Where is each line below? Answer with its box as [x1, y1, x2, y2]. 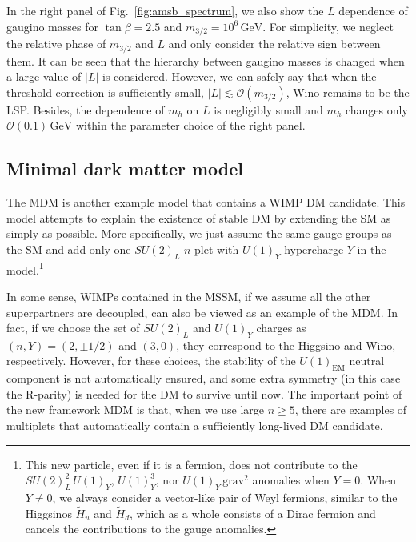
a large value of [6, 68, 82, 85]
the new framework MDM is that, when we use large [6, 401, 265, 418]
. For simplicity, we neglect [262, 18, 394, 34]
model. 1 [6, 259, 44, 278]
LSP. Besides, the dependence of [6, 101, 165, 118]
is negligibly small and [214, 101, 323, 118]
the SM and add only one [6, 240, 131, 257]
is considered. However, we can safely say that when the [102, 68, 377, 85]
